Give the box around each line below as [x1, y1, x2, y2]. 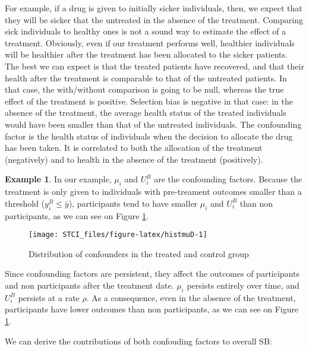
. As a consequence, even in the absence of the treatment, [86, 291, 296, 303]
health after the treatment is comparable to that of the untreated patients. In [5, 71, 287, 84]
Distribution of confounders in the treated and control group [29, 247, 249, 260]
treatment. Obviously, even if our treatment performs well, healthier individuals [5, 36, 295, 49]
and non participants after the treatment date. [5, 279, 174, 291]
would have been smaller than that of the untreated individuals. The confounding [5, 118, 302, 130]
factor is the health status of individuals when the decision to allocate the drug [5, 129, 293, 142]
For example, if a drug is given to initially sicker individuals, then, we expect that [5, 2, 302, 14]
